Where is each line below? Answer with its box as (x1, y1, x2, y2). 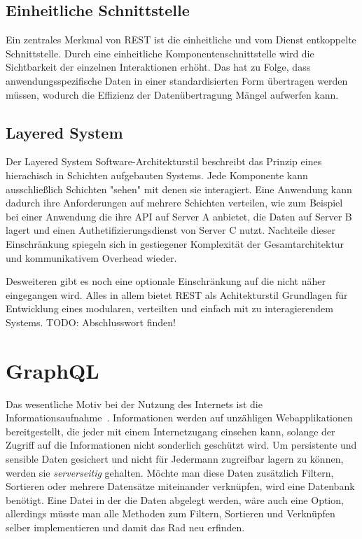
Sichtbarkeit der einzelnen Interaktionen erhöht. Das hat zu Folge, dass (6, 59, 311, 74)
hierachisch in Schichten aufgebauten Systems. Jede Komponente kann (6, 167, 308, 182)
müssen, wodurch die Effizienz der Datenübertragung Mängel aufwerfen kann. (6, 87, 339, 101)
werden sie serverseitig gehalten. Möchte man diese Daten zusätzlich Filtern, (6, 465, 334, 479)
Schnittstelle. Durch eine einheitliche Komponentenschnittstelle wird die (6, 45, 314, 60)
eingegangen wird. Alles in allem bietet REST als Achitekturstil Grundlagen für (6, 287, 348, 302)
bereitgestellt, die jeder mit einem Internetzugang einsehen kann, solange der (6, 423, 335, 438)
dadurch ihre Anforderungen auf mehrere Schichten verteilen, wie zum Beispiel (6, 195, 343, 210)
